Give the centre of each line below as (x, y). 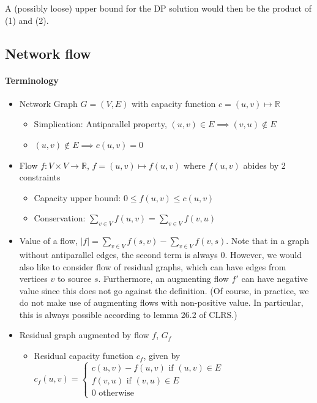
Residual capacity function (84, 356)
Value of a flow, (48, 241)
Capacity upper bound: (77, 197)
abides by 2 (264, 165)
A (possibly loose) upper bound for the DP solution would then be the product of (158, 8)
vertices (33, 279)
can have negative (274, 279)
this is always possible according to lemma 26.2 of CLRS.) (128, 314)
